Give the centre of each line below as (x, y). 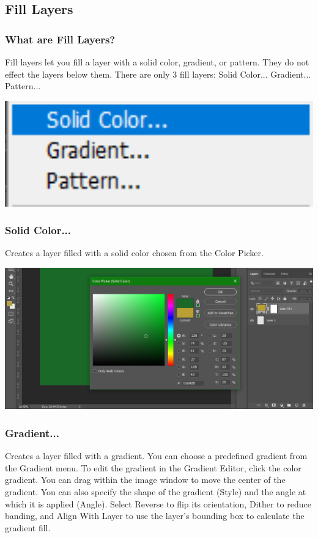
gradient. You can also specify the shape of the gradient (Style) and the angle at (156, 491)
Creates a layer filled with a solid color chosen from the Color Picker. (134, 253)
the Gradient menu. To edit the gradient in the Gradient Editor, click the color (153, 467)
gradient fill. (28, 527)
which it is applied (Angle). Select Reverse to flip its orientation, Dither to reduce (158, 503)
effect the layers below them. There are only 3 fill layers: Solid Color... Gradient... (158, 74)
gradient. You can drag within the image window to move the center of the (145, 480)
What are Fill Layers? (60, 39)
